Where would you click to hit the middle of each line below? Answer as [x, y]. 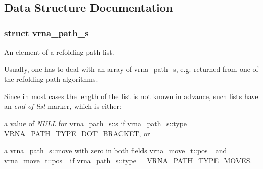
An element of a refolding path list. [59, 52]
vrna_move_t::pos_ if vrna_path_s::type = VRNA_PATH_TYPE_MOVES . [128, 160]
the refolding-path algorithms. [51, 79]
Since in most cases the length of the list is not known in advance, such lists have [131, 96]
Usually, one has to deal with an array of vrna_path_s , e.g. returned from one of [131, 69]
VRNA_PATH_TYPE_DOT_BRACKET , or [77, 133]
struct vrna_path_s [46, 32]
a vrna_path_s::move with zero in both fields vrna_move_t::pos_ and [116, 150]
